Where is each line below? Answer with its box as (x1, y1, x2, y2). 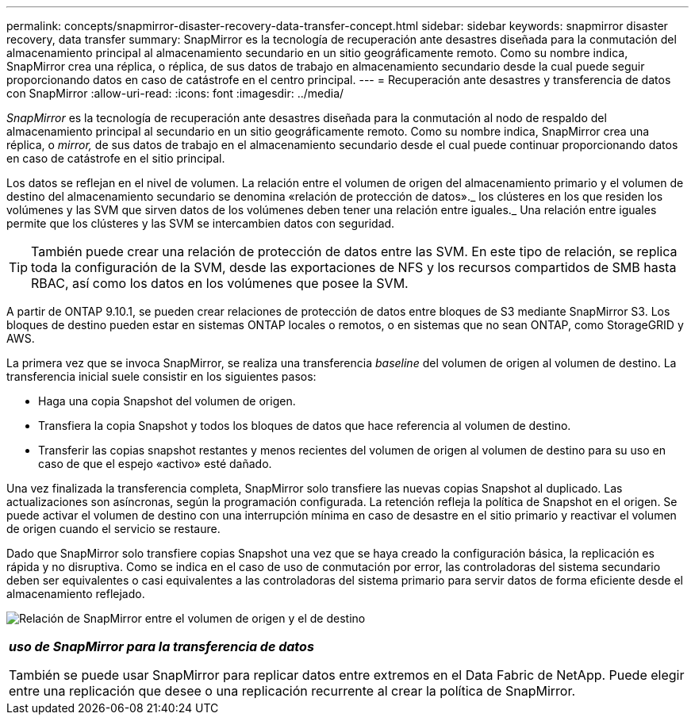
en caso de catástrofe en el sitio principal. (6, 151, 225, 165)
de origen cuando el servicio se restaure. (6, 522, 221, 535)
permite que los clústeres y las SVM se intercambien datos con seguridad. (6, 217, 395, 230)
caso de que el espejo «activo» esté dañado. (38, 457, 272, 470)
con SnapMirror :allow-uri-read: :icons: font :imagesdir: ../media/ (6, 86, 344, 100)
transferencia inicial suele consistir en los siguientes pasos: (6, 370, 317, 383)
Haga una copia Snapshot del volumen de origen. (38, 394, 296, 408)
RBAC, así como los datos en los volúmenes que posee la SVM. (31, 275, 409, 291)
